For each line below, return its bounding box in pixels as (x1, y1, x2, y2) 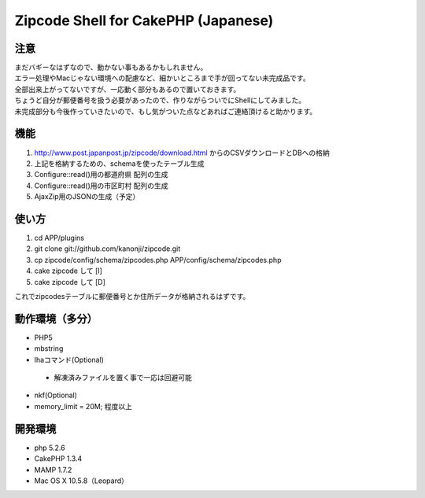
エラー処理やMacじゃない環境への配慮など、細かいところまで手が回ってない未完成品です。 (14, 73, 310, 83)
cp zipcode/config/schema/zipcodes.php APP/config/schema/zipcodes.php (34, 255, 282, 264)
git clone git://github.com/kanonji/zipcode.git (34, 244, 181, 253)
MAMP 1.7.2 (34, 465, 72, 474)
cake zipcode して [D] (34, 277, 106, 286)
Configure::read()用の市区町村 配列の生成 (34, 181, 168, 190)
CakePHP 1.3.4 (34, 454, 83, 463)
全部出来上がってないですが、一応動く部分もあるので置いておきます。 (14, 84, 241, 94)
